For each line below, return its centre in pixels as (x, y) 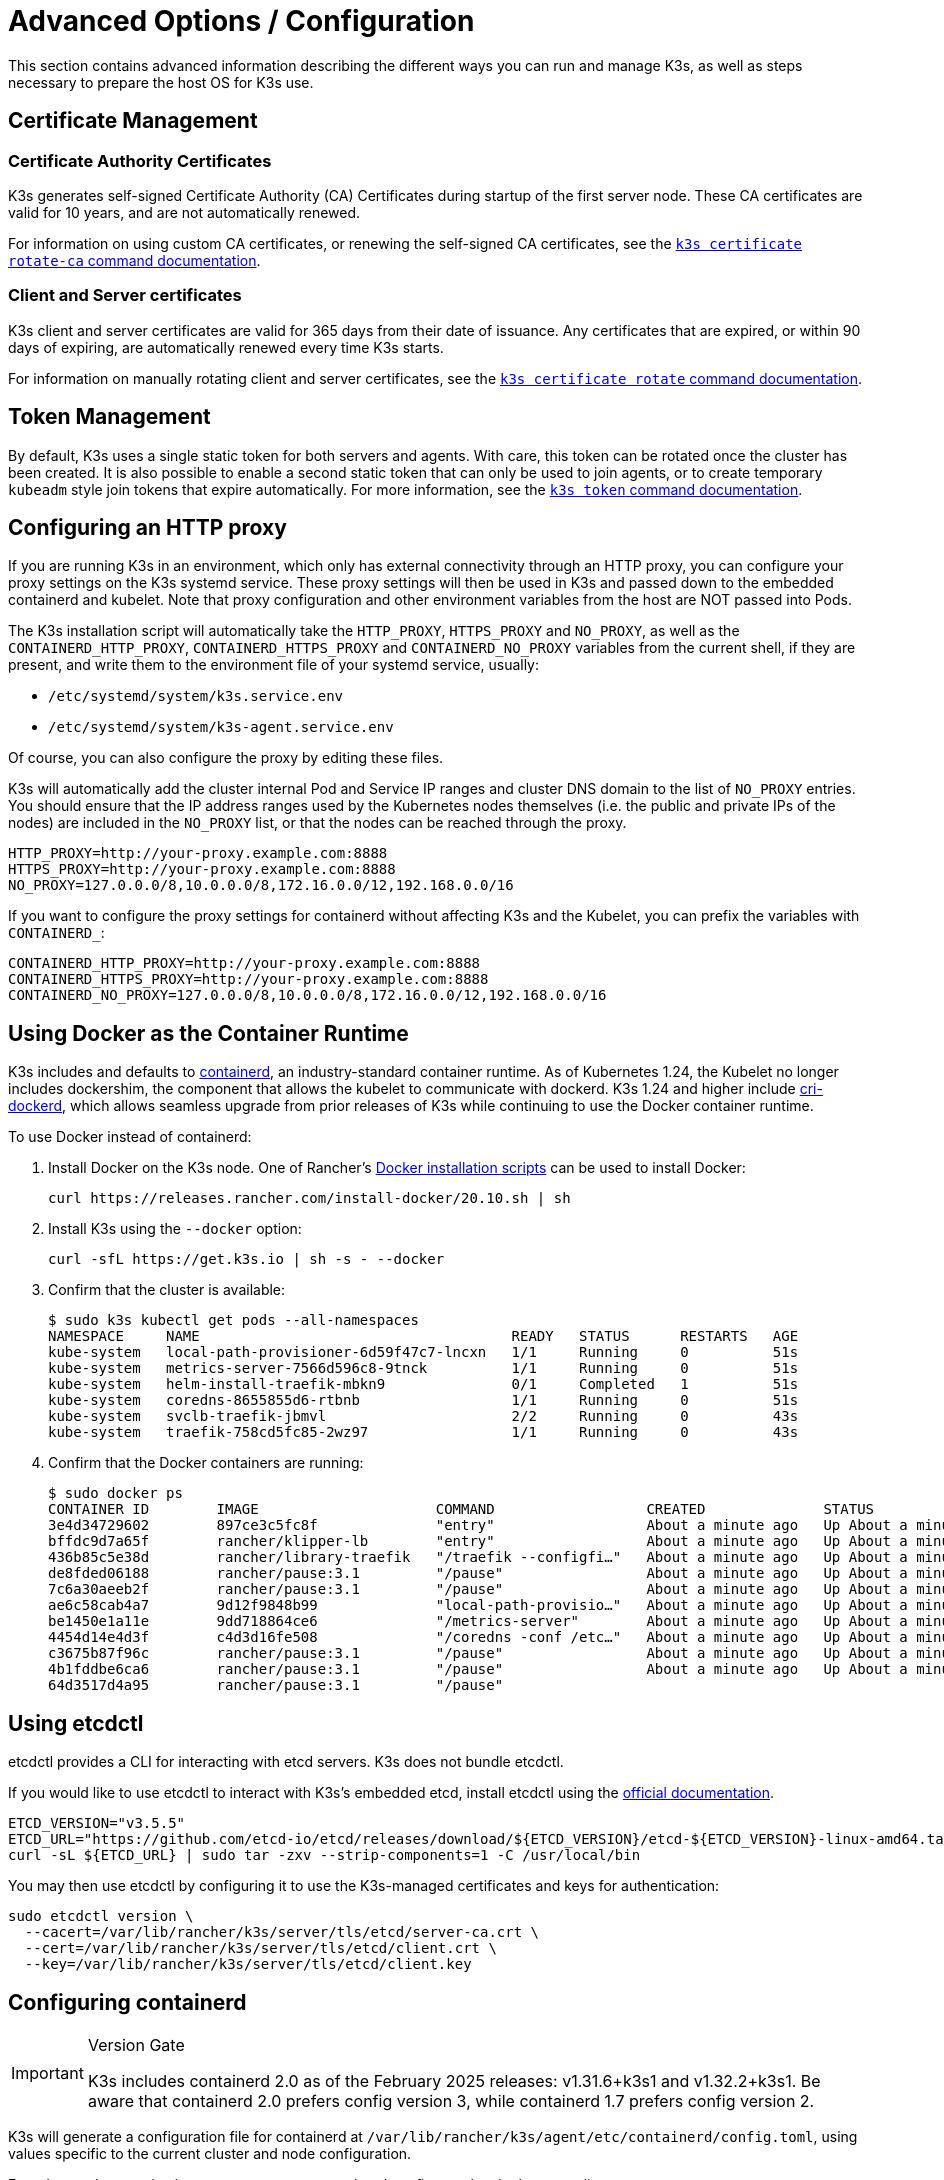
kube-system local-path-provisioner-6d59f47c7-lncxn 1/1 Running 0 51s (423, 1352)
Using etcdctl (76, 1723)
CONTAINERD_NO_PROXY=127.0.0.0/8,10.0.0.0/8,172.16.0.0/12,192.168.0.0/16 (307, 995)
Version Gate (136, 2044)
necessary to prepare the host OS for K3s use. (161, 82)
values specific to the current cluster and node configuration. (210, 2153)
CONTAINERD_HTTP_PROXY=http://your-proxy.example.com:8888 (244, 963)
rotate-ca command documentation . (134, 260)
